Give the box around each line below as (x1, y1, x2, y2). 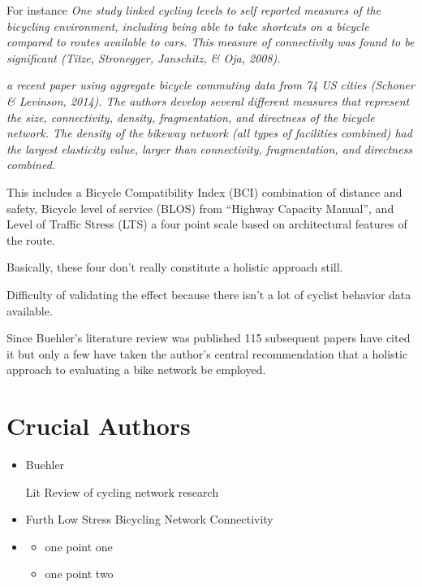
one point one (45, 537, 113, 554)
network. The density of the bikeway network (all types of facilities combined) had (6, 124, 412, 141)
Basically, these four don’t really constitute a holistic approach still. (6, 259, 343, 276)
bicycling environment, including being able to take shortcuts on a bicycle (6, 17, 369, 34)
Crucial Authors (6, 409, 191, 442)
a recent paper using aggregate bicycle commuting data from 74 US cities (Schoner (6, 76, 415, 93)
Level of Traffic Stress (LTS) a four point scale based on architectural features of (6, 215, 407, 233)
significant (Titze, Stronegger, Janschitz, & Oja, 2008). (6, 49, 281, 66)
